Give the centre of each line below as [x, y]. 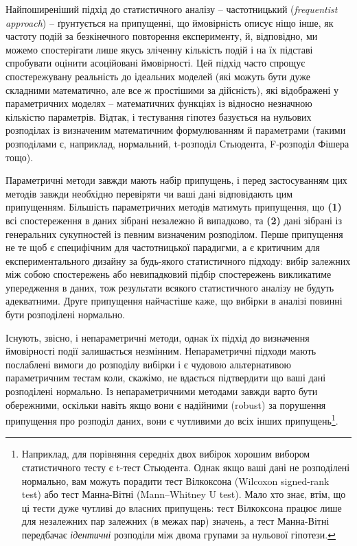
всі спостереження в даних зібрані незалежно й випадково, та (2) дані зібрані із [174, 220]
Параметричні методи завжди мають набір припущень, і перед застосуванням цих [176, 180]
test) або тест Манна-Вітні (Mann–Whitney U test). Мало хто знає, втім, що [184, 494]
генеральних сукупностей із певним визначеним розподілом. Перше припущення [174, 234]
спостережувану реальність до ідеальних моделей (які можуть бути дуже [158, 76]
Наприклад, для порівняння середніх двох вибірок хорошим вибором [166, 454]
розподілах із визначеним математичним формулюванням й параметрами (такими [176, 130]
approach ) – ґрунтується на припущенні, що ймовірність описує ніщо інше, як [170, 22]
